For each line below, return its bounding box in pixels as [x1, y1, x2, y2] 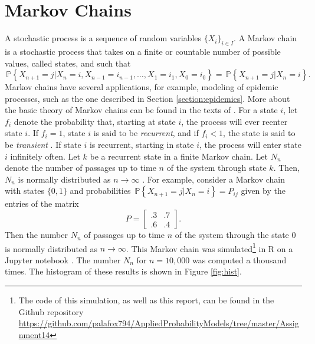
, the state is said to [223, 127, 296, 139]
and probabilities [70, 184, 131, 197]
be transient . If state [5, 138, 81, 151]
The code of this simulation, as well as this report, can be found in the [18, 294, 274, 306]
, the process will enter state [199, 138, 301, 151]
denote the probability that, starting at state [14, 115, 176, 127]
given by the [241, 184, 286, 197]
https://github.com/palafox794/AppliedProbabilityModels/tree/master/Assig [18, 317, 299, 329]
